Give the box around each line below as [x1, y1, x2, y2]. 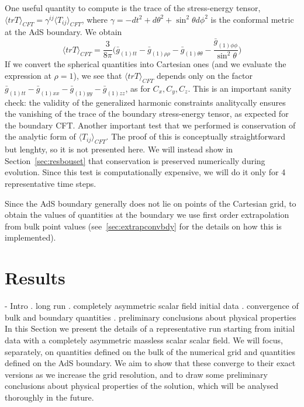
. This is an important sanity [188, 82, 292, 94]
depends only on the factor [157, 69, 253, 82]
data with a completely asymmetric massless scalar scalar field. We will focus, [5, 333, 283, 346]
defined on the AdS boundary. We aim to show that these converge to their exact [5, 357, 296, 369]
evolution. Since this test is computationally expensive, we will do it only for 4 [5, 166, 286, 178]
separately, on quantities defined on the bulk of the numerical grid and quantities [5, 345, 296, 357]
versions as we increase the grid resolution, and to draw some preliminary [5, 368, 268, 380]
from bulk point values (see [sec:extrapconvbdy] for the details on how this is [5, 220, 282, 232]
